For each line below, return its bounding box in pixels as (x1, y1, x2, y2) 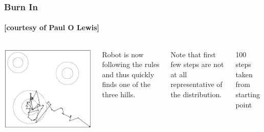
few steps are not (170, 59, 224, 70)
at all (170, 69, 187, 79)
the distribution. (170, 89, 222, 100)
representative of (170, 79, 223, 90)
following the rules (102, 59, 160, 70)
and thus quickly (102, 69, 155, 79)
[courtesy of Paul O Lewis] (4, 22, 100, 33)
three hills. (102, 89, 136, 100)
